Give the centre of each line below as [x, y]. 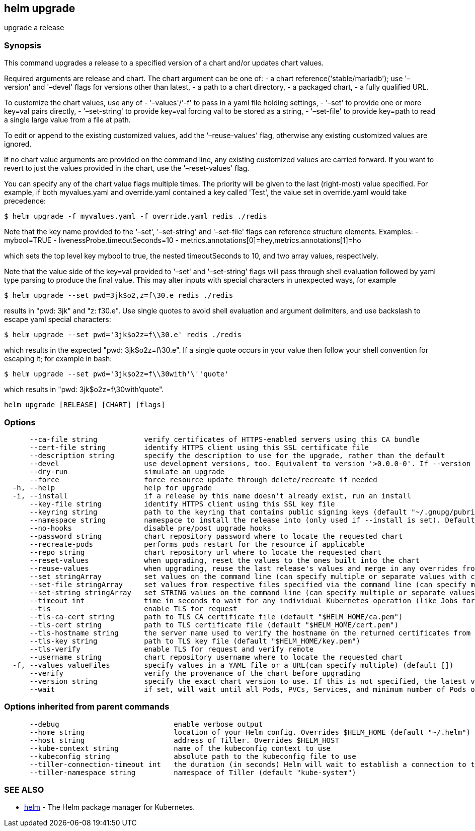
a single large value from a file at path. [67, 120]
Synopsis [23, 45]
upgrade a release [34, 28]
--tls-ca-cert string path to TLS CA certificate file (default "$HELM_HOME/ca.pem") [216, 617]
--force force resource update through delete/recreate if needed [203, 480]
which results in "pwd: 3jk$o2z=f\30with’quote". [84, 390]
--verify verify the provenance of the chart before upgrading [195, 673]
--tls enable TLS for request [133, 609]
